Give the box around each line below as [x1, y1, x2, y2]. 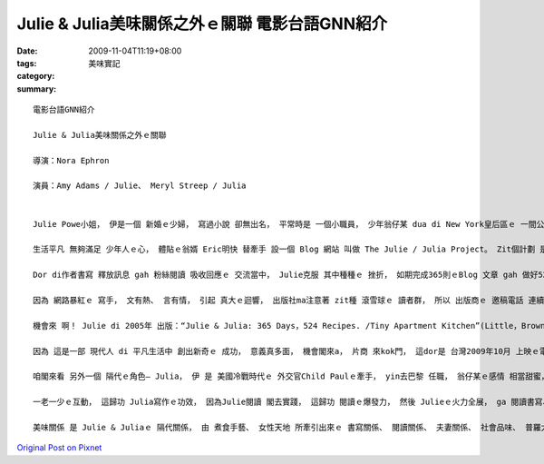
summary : [16, 83, 57, 94]
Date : [16, 45, 38, 56]
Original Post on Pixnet [16, 442, 102, 453]
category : [16, 71, 55, 82]
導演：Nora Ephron [33, 155, 110, 165]
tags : [16, 57, 37, 68]
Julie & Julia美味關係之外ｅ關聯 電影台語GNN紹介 [16, 14, 388, 34]
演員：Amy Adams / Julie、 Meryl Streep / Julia [33, 181, 247, 191]
